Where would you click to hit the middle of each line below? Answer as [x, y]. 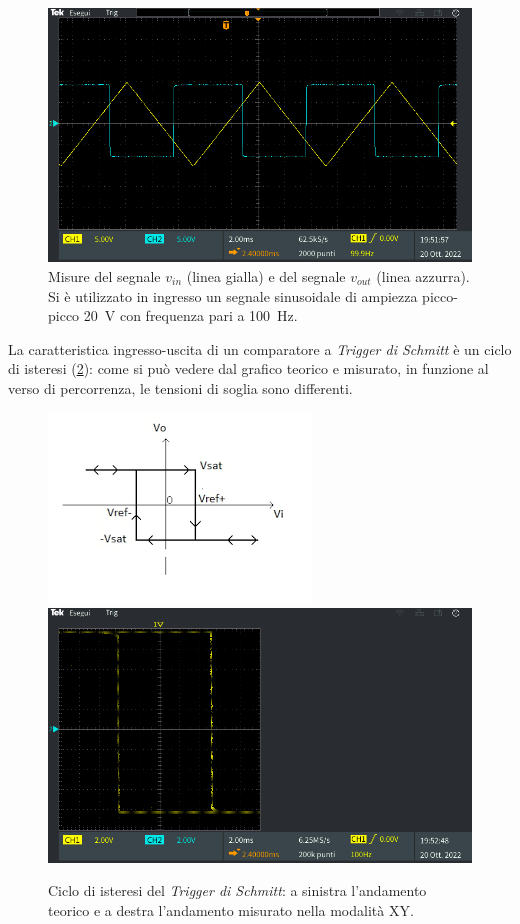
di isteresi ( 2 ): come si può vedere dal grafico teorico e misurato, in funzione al [248, 368]
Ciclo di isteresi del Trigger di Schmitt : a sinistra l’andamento [237, 890]
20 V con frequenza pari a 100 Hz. [190, 315]
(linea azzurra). [423, 275]
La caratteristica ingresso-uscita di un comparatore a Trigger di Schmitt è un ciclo [260, 348]
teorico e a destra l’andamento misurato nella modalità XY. [231, 909]
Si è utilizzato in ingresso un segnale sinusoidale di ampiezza [233, 295]
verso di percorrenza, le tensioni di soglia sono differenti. [180, 387]
